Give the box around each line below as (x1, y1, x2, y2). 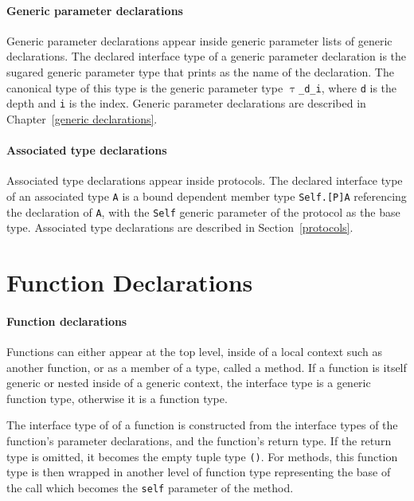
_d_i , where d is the (298, 79, 397, 96)
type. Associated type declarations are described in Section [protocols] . (6, 219, 353, 236)
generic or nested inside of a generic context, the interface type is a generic (6, 374, 371, 391)
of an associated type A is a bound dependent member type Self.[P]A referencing (6, 187, 407, 204)
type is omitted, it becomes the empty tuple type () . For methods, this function (6, 448, 398, 464)
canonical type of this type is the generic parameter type (6, 79, 283, 96)
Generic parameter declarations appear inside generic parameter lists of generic (6, 32, 393, 49)
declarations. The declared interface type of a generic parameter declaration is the (6, 48, 407, 65)
